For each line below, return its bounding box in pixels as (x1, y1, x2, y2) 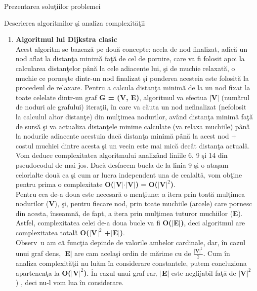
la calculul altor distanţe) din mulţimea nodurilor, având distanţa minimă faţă (15, 111, 253, 121)
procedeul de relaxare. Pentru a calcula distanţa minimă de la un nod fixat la (15, 82, 250, 93)
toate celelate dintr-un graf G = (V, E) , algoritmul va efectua (15, 92, 207, 102)
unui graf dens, (15, 248, 61, 258)
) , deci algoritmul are (180, 218, 245, 228)
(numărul (221, 92, 250, 102)
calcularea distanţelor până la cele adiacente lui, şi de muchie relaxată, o (15, 63, 235, 73)
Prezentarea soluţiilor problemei (4, 1, 101, 11)
